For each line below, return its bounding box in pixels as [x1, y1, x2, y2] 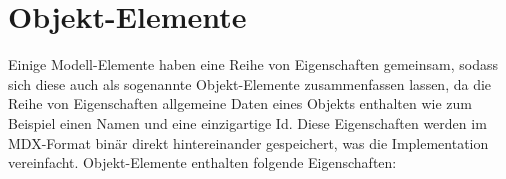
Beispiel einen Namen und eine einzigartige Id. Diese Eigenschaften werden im [8, 112, 487, 133]
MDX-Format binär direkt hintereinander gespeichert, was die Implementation [8, 132, 489, 153]
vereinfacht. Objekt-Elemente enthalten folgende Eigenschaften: [8, 152, 397, 173]
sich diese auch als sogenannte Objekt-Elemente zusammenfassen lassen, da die [8, 73, 492, 94]
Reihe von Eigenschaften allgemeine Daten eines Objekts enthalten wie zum [8, 93, 472, 114]
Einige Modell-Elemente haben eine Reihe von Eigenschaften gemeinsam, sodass [8, 54, 498, 75]
